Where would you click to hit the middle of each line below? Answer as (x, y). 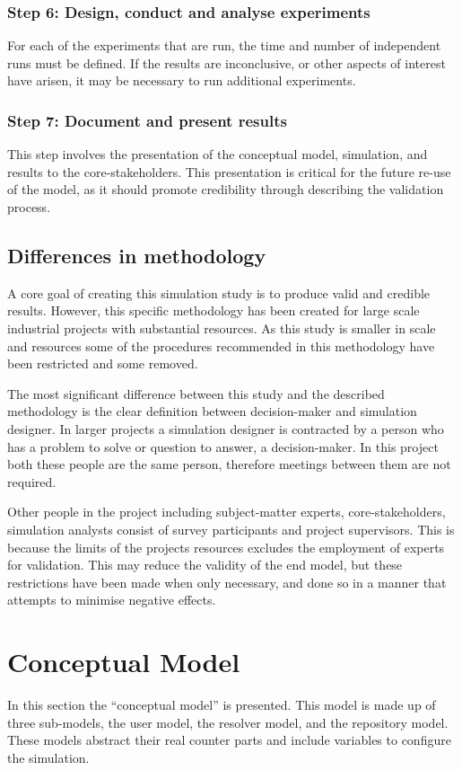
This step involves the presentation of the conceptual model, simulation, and (218, 154)
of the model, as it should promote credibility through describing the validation (226, 189)
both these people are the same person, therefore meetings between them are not (229, 464)
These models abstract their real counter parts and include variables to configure (229, 740)
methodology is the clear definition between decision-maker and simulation (212, 411)
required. (32, 481)
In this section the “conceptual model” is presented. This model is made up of (222, 705)
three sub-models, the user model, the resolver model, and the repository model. (228, 722)
